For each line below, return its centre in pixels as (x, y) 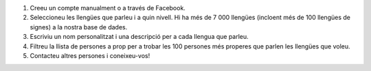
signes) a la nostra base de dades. (79, 27)
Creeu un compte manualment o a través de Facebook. (108, 8)
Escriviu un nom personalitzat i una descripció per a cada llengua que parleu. (139, 37)
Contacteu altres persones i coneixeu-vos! (90, 55)
